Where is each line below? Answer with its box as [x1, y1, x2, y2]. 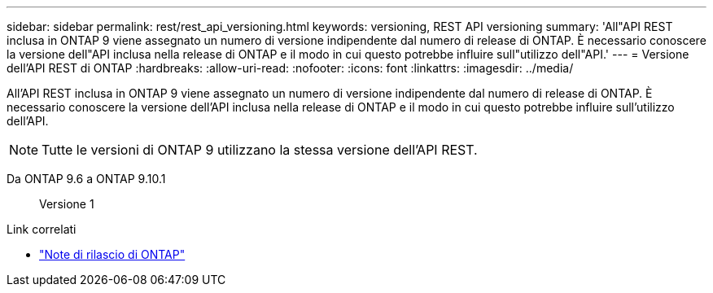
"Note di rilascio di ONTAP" [39, 247, 186, 261]
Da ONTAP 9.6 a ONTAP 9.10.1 [7, 172, 166, 186]
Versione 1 [39, 197, 94, 211]
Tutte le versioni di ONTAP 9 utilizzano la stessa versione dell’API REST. [42, 142, 478, 158]
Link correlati [7, 222, 77, 236]
